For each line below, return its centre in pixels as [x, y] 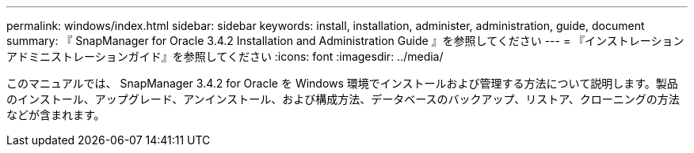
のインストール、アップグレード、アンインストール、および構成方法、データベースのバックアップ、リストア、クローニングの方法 [343, 99]
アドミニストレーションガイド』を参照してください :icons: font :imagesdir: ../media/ [225, 56]
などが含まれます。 [56, 115]
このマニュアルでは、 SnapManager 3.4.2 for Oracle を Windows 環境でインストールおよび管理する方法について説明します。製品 [342, 83]
